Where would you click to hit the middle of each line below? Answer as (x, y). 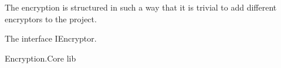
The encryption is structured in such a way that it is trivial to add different (141, 7)
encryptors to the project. (51, 18)
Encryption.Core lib (40, 58)
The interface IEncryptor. (51, 38)
